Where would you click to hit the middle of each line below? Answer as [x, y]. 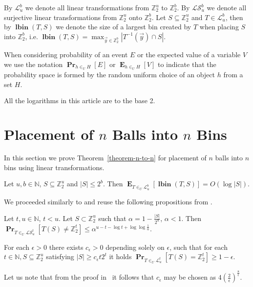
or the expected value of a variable [189, 54]
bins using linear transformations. [54, 167]
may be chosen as [190, 277]
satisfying [60, 256]
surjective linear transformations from [61, 17]
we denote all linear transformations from [87, 7]
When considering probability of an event [66, 54]
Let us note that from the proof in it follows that [79, 277]
